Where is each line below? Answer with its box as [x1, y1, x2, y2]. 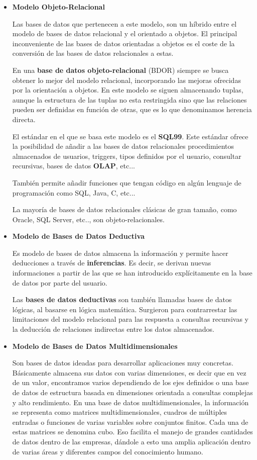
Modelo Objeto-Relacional [12, 2, 105, 12]
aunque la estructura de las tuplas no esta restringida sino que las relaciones [12, 94, 247, 105]
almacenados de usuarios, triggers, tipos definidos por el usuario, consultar [12, 150, 241, 161]
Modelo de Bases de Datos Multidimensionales [12, 340, 178, 351]
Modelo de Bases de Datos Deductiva [12, 231, 145, 241]
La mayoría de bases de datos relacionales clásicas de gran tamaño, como [12, 204, 237, 215]
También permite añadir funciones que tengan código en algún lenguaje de [12, 177, 241, 188]
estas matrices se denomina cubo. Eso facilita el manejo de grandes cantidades [12, 426, 253, 437]
